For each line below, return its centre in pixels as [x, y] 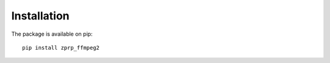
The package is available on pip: [52, 34]
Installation [40, 16]
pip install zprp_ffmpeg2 [61, 48]
